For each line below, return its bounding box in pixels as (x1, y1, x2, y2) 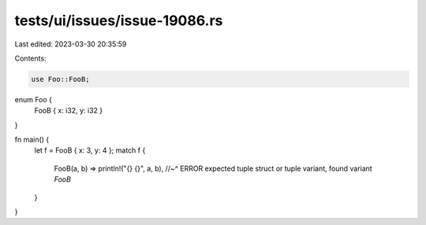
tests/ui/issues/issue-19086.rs (14, 12, 223, 29)
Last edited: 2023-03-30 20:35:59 (14, 39, 127, 49)
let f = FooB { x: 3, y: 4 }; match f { (34, 146, 146, 155)
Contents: (14, 53, 47, 63)
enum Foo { (14, 94, 53, 104)
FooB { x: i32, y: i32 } (34, 106, 103, 116)
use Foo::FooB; (31, 75, 90, 83)
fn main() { (14, 135, 50, 145)
